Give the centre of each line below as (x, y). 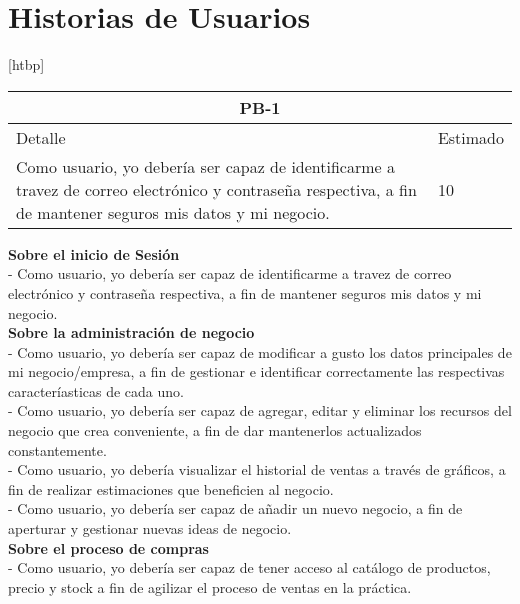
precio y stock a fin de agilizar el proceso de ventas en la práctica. (210, 586)
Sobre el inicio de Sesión (94, 253)
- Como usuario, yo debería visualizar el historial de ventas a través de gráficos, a (257, 469)
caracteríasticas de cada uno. (96, 390)
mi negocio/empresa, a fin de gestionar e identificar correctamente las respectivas (256, 371)
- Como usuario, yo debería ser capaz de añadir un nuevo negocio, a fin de (235, 508)
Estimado (470, 137)
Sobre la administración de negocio (131, 332)
